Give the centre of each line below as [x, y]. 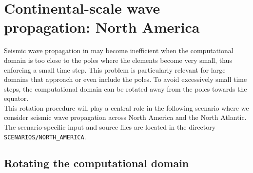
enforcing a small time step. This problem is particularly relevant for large [115, 69]
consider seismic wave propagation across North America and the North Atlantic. [125, 117]
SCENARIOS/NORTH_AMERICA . [45, 136]
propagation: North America [102, 27]
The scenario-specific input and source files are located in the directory [110, 127]
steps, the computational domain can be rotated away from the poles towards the [126, 88]
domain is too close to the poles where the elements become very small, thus [118, 60]
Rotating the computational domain [97, 163]
